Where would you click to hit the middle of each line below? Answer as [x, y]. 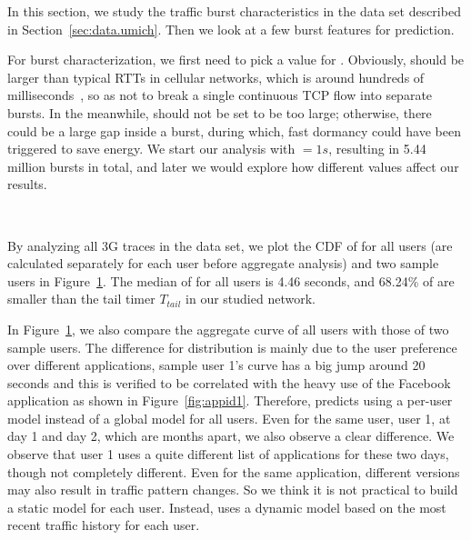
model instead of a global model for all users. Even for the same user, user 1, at [229, 418]
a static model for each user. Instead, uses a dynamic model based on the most [227, 507]
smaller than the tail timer [81, 299]
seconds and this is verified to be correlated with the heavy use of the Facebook [229, 382]
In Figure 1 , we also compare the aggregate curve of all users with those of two [228, 329]
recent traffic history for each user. [104, 525]
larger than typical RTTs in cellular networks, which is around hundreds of [216, 77]
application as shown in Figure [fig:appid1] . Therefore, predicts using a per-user [230, 400]
